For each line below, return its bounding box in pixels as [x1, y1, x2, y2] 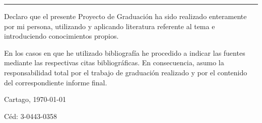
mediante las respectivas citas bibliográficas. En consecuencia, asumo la [4, 57, 224, 68]
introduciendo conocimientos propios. [4, 31, 119, 41]
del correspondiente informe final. [4, 77, 107, 87]
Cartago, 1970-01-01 [4, 94, 66, 104]
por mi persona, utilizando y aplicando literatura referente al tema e [4, 21, 215, 31]
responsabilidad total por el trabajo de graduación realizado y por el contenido [4, 67, 247, 77]
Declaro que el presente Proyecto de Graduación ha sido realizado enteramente [4, 11, 247, 21]
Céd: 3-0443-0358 [4, 110, 57, 121]
